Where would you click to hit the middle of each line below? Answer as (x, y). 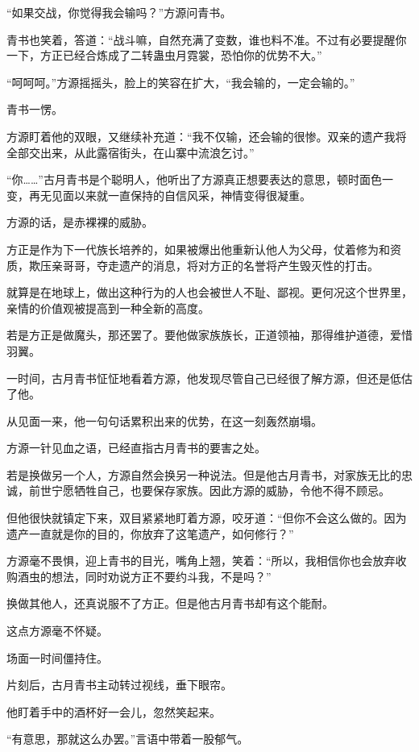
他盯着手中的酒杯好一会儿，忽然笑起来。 (114, 711)
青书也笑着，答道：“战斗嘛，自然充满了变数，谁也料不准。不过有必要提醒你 (207, 39)
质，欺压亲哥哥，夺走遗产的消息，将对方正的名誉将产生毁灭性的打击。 (193, 265)
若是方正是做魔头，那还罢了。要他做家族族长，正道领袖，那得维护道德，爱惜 (209, 335)
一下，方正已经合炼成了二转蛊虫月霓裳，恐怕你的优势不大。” (164, 55)
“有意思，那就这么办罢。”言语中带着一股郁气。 (128, 739)
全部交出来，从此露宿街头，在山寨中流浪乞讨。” (131, 152)
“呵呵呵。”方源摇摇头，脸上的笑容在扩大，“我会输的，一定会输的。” (181, 82)
